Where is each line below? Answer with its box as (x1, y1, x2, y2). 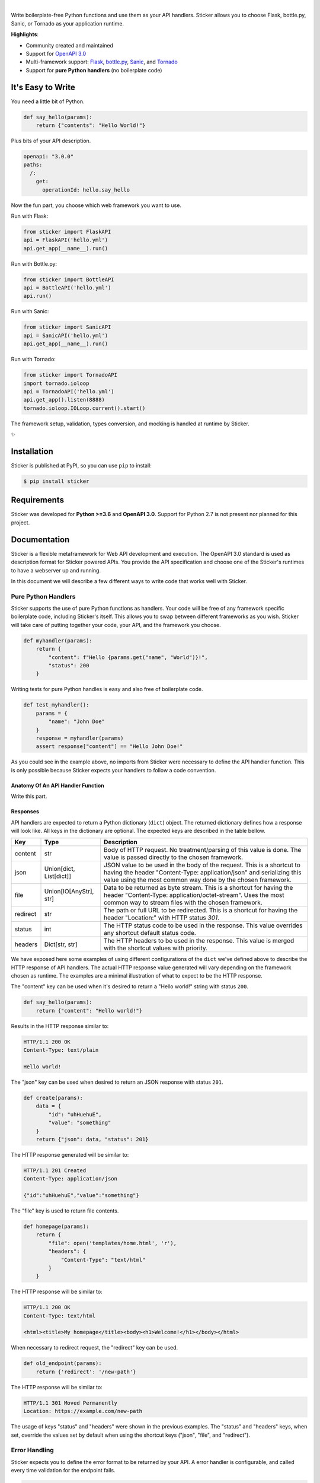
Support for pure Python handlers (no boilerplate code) (25, 66, 162, 74)
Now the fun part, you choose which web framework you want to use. (11, 202, 182, 209)
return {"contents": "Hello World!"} (36, 122, 146, 129)
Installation (11, 446, 53, 456)
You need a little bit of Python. (11, 98, 85, 105)
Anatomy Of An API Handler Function (11, 782, 104, 789)
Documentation (11, 534, 70, 545)
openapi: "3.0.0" (23, 153, 74, 160)
